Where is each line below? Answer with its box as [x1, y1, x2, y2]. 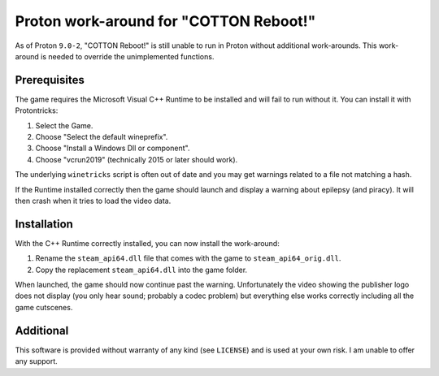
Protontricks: [15, 106, 59, 115]
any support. [15, 357, 59, 366]
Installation [15, 217, 73, 231]
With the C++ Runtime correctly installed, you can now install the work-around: [15, 238, 280, 248]
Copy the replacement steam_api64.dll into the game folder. [35, 265, 248, 274]
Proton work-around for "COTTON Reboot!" [15, 12, 316, 30]
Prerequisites [15, 73, 85, 87]
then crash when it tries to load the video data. [15, 196, 172, 205]
